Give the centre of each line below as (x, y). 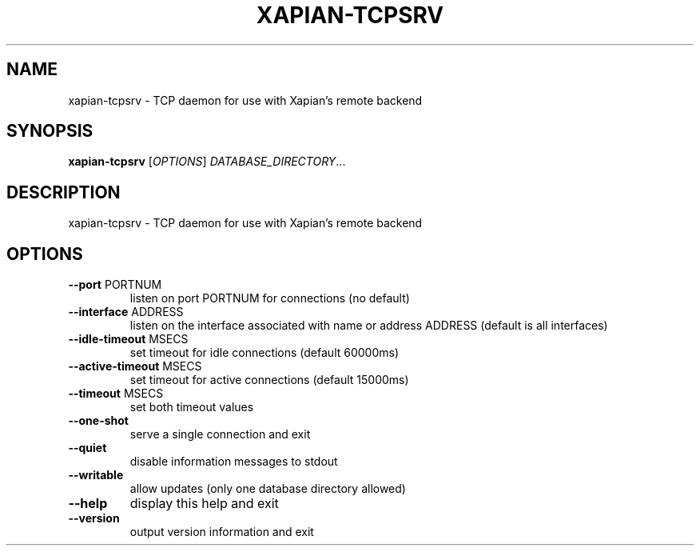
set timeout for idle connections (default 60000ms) (264, 353)
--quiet (87, 448)
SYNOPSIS (50, 131)
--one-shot (98, 421)
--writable (96, 475)
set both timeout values (192, 407)
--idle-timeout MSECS (128, 339)
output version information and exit (222, 532)
